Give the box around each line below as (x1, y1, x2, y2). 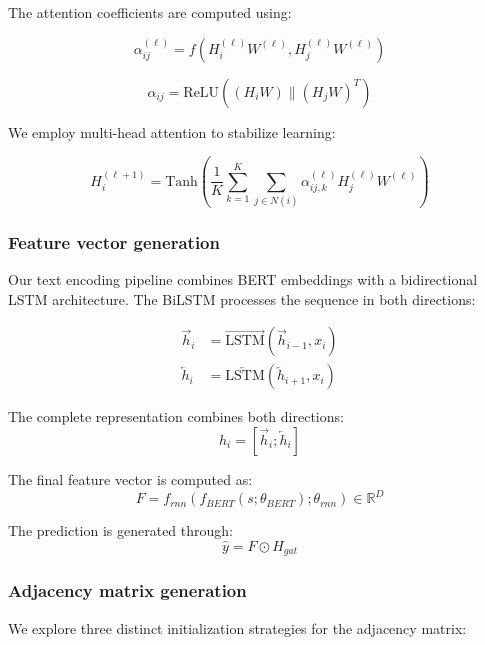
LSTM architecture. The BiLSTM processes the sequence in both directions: (8, 288, 476, 309)
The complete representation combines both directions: (8, 406, 344, 427)
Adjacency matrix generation (8, 578, 247, 603)
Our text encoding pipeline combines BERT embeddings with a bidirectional (8, 269, 478, 290)
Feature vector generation (8, 229, 220, 254)
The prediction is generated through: (8, 520, 233, 541)
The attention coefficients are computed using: (8, 2, 292, 22)
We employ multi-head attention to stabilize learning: (8, 121, 336, 142)
